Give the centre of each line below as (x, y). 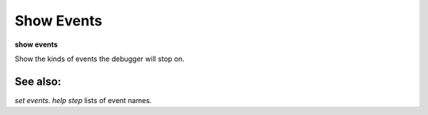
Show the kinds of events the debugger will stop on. (100, 59)
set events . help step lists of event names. (83, 100)
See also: (38, 81)
